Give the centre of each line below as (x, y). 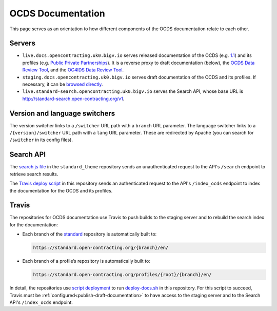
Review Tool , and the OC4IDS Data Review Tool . (73, 70)
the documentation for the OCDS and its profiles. (61, 190)
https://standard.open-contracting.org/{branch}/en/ (101, 248)
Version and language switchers (62, 113)
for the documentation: (34, 225)
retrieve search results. (34, 174)
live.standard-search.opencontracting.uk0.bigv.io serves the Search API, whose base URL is (133, 91)
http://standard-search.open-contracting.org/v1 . (73, 99)
